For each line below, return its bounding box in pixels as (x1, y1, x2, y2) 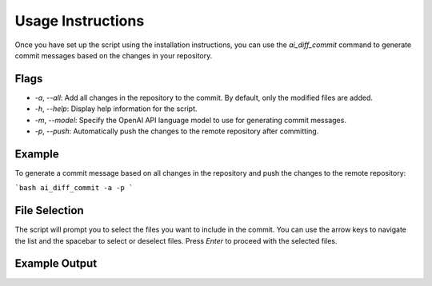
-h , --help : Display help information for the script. (34, 104, 198, 113)
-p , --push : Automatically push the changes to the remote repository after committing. (34, 126, 319, 136)
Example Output (14, 256, 98, 271)
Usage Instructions (14, 12, 145, 30)
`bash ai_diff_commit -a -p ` (14, 184, 134, 193)
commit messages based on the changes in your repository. (14, 50, 213, 60)
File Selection (14, 204, 84, 217)
